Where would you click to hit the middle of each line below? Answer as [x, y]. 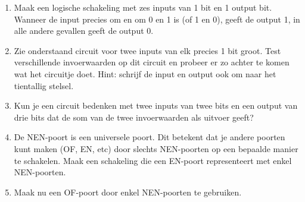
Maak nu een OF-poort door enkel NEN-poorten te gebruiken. [128, 192]
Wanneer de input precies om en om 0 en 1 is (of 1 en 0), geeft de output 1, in [157, 19]
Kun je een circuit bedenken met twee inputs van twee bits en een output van [156, 105]
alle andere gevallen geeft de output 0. [84, 31]
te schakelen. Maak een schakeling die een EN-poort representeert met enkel [153, 160]
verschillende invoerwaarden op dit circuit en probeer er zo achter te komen [152, 62]
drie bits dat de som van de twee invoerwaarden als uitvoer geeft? [134, 117]
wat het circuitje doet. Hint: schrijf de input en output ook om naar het [145, 73]
